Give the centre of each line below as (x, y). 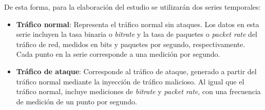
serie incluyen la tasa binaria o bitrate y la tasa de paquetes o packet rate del (137, 34)
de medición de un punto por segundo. (77, 101)
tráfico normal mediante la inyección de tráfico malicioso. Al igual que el (130, 81)
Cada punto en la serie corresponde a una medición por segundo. (118, 54)
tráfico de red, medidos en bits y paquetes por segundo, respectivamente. (131, 44)
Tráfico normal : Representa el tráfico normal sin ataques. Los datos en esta (138, 24)
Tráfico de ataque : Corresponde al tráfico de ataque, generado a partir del (136, 71)
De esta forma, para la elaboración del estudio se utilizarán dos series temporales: (132, 7)
